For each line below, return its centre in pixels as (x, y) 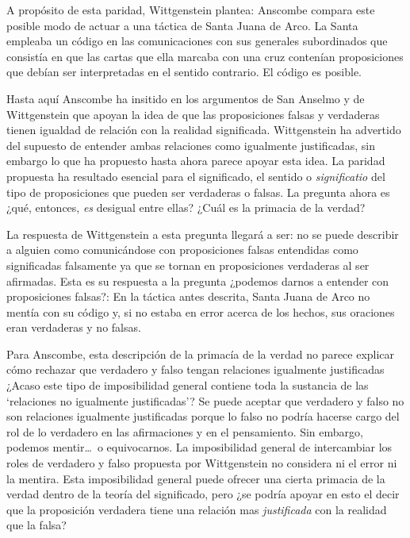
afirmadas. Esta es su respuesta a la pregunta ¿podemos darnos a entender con (198, 281)
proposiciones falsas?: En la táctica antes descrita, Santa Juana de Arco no (188, 296)
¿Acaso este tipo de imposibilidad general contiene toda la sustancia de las (188, 385)
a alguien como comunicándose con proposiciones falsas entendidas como (182, 250)
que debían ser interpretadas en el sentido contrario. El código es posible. (184, 72)
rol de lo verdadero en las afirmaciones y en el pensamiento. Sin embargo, (185, 431)
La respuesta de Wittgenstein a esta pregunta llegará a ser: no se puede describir (203, 234)
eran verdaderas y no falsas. (74, 327)
